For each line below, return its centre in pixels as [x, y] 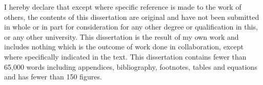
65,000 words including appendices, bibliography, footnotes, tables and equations [131, 66]
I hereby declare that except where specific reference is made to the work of [123, 7]
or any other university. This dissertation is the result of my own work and [122, 36]
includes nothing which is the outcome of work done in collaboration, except [124, 47]
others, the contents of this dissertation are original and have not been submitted [132, 17]
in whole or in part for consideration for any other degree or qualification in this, [131, 27]
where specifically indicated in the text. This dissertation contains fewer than [125, 56]
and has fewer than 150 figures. [53, 77]
